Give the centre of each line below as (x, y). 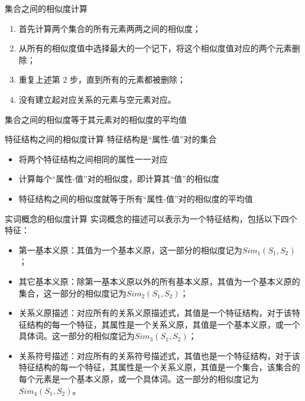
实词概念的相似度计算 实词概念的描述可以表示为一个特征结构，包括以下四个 (151, 218)
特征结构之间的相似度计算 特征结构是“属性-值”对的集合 (111, 139)
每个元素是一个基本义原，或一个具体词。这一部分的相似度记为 (139, 379)
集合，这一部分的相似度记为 (72, 293)
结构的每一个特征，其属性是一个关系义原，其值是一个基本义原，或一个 (163, 324)
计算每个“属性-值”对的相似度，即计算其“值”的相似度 (119, 179)
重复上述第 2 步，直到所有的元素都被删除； (102, 79)
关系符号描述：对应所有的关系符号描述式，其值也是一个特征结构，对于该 (159, 355)
